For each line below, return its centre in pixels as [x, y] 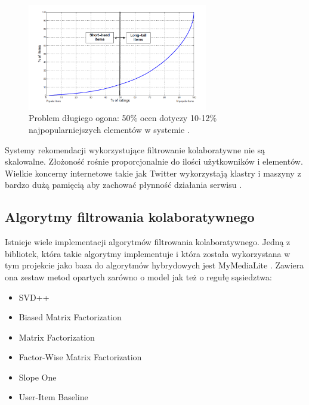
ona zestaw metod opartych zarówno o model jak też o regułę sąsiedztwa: [138, 276]
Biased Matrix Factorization [70, 317]
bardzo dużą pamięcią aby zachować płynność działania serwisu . [123, 185]
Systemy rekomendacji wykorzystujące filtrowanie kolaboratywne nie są [135, 149]
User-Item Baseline [53, 397]
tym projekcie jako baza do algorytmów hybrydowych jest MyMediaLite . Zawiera [154, 265]
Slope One [38, 377]
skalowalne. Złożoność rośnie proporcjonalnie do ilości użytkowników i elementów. [154, 161]
